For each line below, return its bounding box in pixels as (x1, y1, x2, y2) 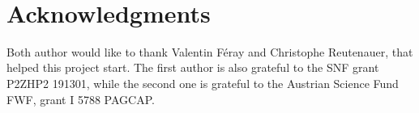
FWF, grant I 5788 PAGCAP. (6, 90, 155, 107)
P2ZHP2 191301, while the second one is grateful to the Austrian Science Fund (6, 74, 399, 91)
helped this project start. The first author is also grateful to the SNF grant (6, 59, 379, 76)
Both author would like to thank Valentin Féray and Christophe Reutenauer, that (6, 43, 413, 60)
